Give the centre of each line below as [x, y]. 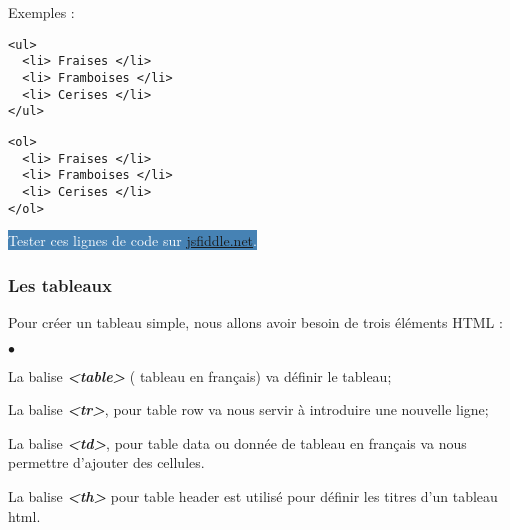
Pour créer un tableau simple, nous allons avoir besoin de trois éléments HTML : [255, 321]
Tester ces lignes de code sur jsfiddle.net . [132, 240]
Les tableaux [60, 284]
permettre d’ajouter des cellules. [106, 462]
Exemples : [41, 12]
